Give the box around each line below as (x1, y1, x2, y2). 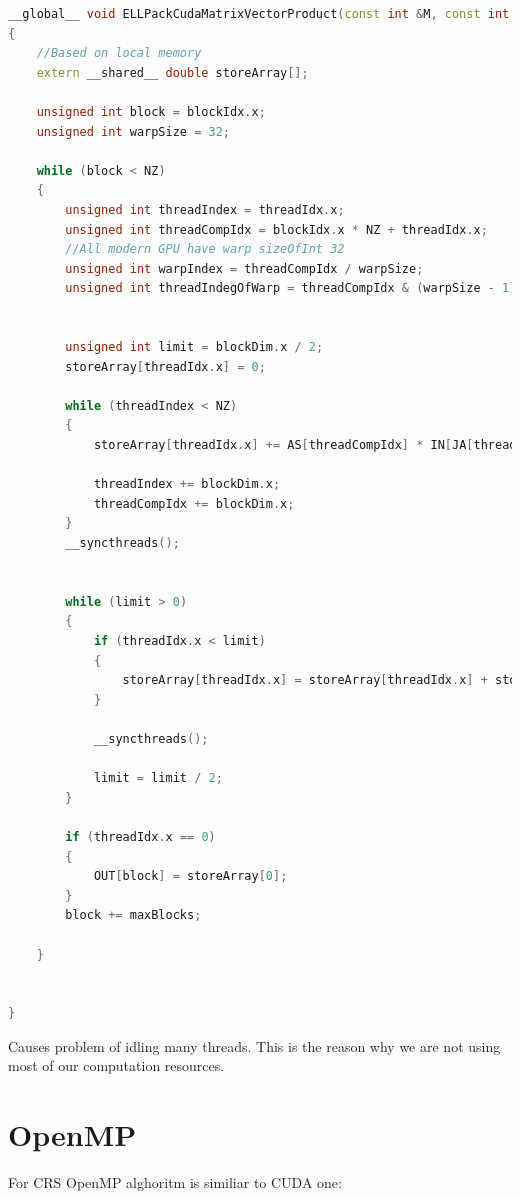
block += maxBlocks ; (65, 908, 202, 923)
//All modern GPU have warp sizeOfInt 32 (65, 242, 345, 257)
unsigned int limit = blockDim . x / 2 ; (65, 340, 324, 355)
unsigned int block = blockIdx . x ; (36, 104, 266, 119)
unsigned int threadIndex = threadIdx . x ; (65, 202, 345, 217)
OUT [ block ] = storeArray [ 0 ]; (93, 869, 288, 884)
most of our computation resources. (8, 1055, 225, 1076)
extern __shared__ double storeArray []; (36, 65, 309, 80)
